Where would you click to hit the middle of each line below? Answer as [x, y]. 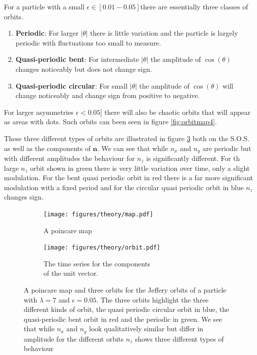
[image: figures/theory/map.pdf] [98, 214]
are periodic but [227, 148]
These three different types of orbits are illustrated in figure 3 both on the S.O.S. [127, 138]
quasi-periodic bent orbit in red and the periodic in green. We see [123, 319]
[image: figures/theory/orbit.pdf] [102, 248]
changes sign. [24, 197]
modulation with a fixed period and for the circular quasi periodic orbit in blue [124, 187]
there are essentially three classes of [194, 6]
